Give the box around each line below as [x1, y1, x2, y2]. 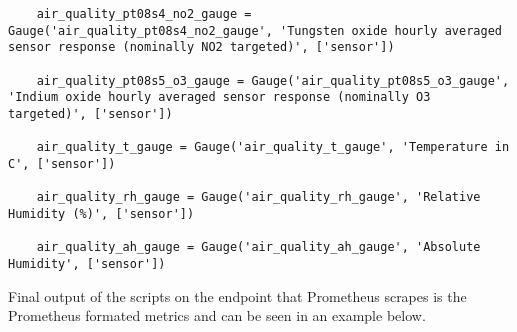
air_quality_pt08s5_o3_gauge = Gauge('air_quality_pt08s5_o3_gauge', [36, 73, 510, 88]
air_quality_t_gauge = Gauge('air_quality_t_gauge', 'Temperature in [36, 140, 510, 155]
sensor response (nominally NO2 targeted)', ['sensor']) [8, 40, 395, 55]
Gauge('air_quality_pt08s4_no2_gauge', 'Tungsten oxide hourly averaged [8, 23, 502, 38]
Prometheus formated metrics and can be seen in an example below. [8, 305, 426, 326]
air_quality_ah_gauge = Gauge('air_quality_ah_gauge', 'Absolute [36, 240, 481, 255]
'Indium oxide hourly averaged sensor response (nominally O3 [8, 90, 431, 105]
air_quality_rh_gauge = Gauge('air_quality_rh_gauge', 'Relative [36, 190, 481, 205]
